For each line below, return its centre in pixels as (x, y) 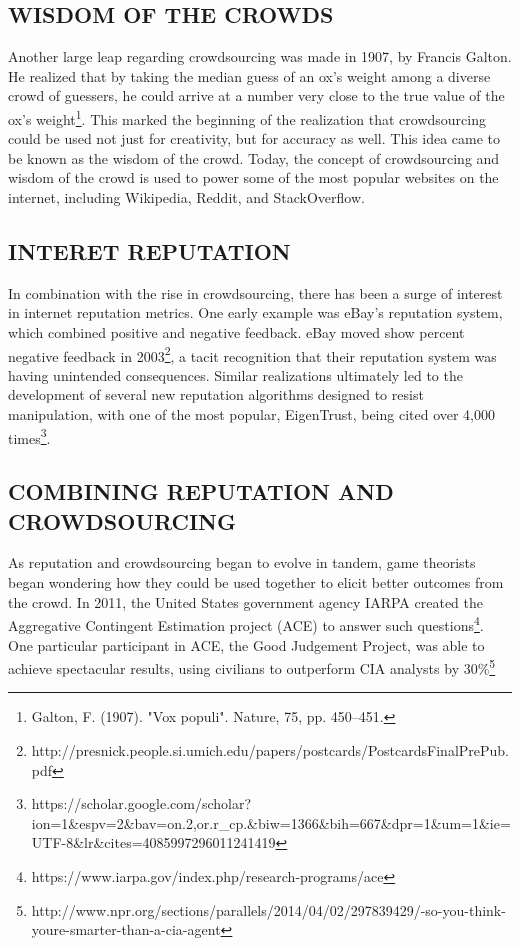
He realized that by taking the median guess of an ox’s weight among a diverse (249, 75)
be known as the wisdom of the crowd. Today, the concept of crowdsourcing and (254, 157)
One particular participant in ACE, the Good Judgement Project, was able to (246, 644)
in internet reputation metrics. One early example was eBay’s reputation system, (255, 312)
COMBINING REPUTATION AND (201, 491)
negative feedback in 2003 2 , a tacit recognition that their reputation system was (252, 354)
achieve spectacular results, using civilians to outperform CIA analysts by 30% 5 (252, 666)
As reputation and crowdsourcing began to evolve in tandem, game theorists (242, 562)
